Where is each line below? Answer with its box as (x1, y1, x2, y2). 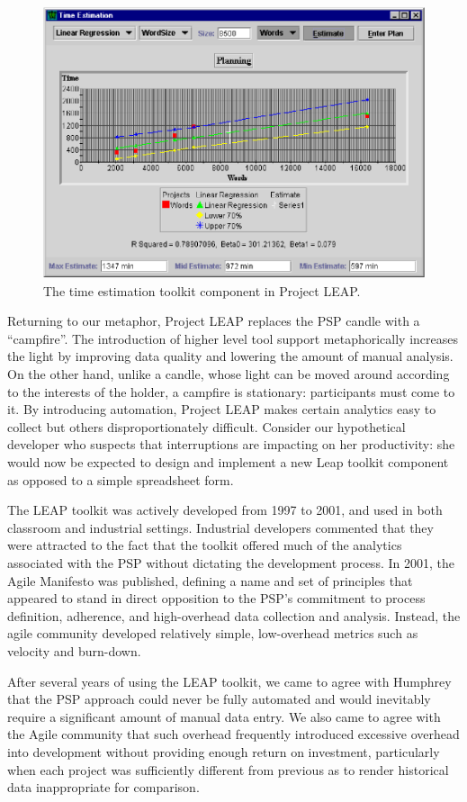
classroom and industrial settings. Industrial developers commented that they (7, 518, 434, 536)
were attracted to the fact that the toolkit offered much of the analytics (7, 536, 402, 554)
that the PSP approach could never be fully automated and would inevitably (7, 689, 431, 708)
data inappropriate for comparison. (7, 778, 200, 797)
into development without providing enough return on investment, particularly (7, 742, 440, 761)
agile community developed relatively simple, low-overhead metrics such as (7, 624, 418, 643)
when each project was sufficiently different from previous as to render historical (7, 760, 449, 779)
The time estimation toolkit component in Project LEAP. (43, 281, 361, 300)
